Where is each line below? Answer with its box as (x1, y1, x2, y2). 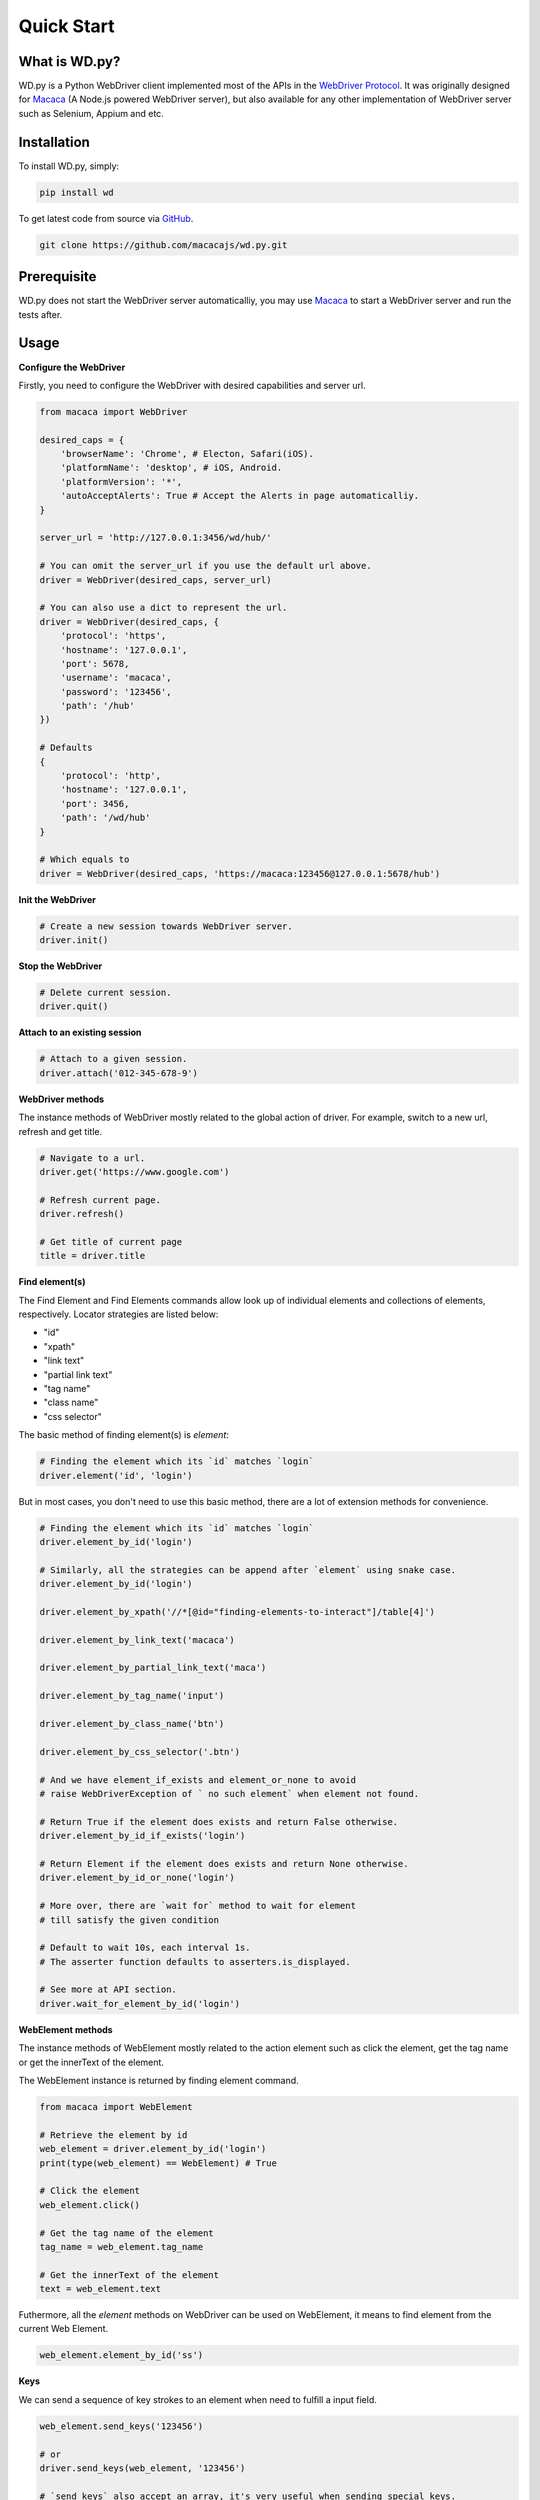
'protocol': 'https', (60, 630, 167, 642)
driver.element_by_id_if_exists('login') (39, 1830, 246, 1842)
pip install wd (39, 186, 114, 198)
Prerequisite (18, 268, 97, 285)
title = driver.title (39, 1250, 146, 1262)
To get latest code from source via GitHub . (18, 212, 194, 224)
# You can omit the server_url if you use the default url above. (39, 560, 372, 572)
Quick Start (18, 15, 115, 37)
